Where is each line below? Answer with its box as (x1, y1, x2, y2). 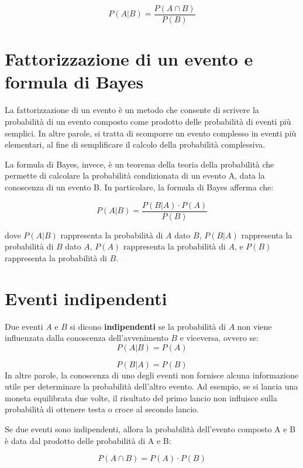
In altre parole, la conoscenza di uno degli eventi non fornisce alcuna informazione (5, 368, 298, 381)
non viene (237, 320, 272, 332)
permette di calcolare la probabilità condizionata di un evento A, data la (5, 169, 265, 182)
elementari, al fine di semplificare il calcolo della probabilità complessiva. (5, 138, 266, 151)
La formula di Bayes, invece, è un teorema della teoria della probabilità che (5, 158, 274, 170)
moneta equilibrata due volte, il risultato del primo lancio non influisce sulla (5, 391, 277, 404)
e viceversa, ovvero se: (180, 332, 259, 344)
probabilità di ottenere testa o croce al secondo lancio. (5, 403, 199, 415)
